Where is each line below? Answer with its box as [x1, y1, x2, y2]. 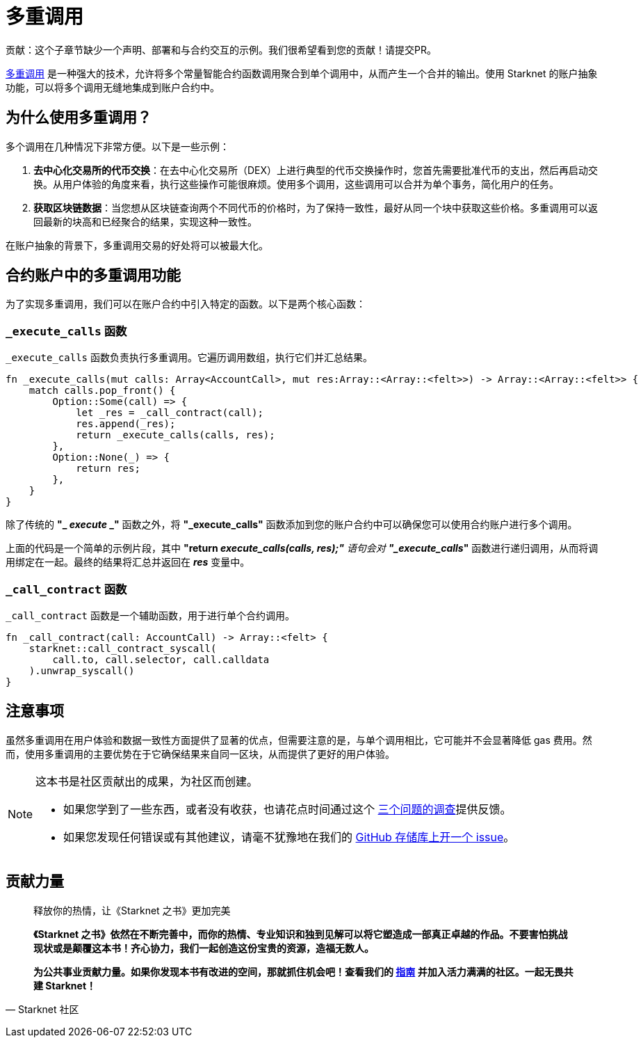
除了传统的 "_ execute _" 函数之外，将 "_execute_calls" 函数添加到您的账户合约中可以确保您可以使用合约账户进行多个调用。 [6, 518, 578, 531]
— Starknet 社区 [6, 1003, 79, 1015]
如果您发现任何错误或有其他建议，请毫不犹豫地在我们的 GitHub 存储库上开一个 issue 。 [63, 829, 515, 844]
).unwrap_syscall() [29, 664, 135, 676]
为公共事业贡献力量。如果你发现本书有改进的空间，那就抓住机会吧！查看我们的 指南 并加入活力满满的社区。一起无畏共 [33, 965, 573, 978]
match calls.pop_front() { [29, 385, 176, 397]
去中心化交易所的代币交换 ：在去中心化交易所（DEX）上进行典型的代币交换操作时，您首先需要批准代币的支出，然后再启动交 [33, 164, 599, 176]
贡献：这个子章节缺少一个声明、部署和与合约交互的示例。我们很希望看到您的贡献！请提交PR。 [6, 43, 437, 56]
